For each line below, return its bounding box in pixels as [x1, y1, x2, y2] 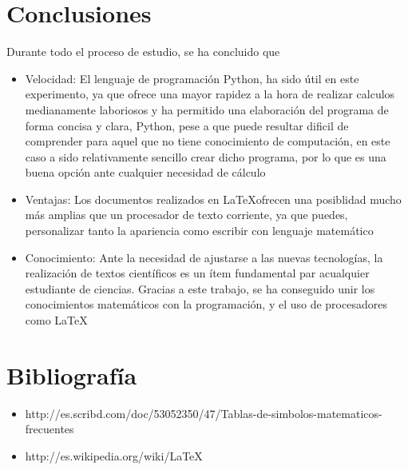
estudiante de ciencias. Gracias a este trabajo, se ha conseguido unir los [25, 280, 375, 297]
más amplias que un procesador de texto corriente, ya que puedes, [25, 206, 348, 223]
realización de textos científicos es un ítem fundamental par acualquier [25, 265, 370, 281]
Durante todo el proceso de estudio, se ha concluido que [6, 43, 280, 60]
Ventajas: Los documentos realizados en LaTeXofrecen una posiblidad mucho [25, 190, 402, 207]
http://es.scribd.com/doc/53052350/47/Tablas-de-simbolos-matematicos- [25, 404, 382, 421]
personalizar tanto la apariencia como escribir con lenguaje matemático [25, 222, 374, 239]
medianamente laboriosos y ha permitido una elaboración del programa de [25, 101, 389, 117]
